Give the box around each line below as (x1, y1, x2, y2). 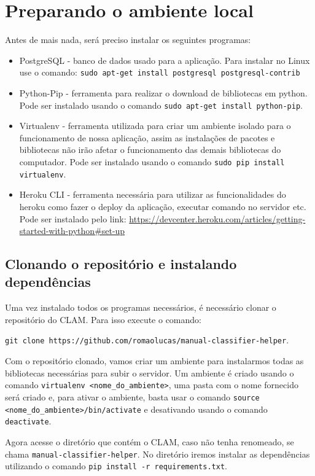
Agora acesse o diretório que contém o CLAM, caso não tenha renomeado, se (5, 435, 294, 448)
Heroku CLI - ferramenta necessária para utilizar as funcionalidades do (19, 188, 286, 201)
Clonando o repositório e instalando (5, 254, 237, 273)
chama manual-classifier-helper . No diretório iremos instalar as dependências (5, 447, 310, 460)
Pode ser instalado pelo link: (19, 212, 126, 225)
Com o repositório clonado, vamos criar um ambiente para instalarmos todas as (5, 354, 304, 367)
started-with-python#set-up (19, 224, 125, 237)
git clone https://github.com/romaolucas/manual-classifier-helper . (5, 334, 289, 346)
